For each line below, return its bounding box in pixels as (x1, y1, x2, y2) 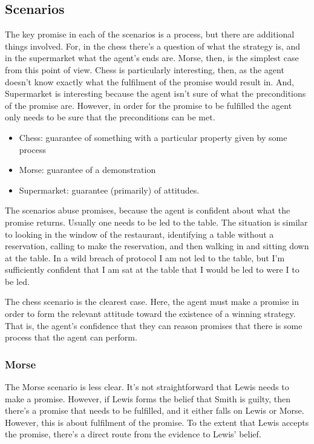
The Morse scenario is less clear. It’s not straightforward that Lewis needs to (5, 380, 289, 393)
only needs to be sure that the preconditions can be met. (5, 111, 215, 123)
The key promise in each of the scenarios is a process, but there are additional (5, 28, 295, 41)
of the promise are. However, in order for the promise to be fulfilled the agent (5, 99, 292, 111)
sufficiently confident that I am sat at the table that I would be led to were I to (5, 263, 299, 276)
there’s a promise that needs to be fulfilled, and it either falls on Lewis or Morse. (5, 404, 304, 417)
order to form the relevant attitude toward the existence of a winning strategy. (5, 307, 296, 320)
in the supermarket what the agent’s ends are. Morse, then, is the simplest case (5, 51, 299, 64)
